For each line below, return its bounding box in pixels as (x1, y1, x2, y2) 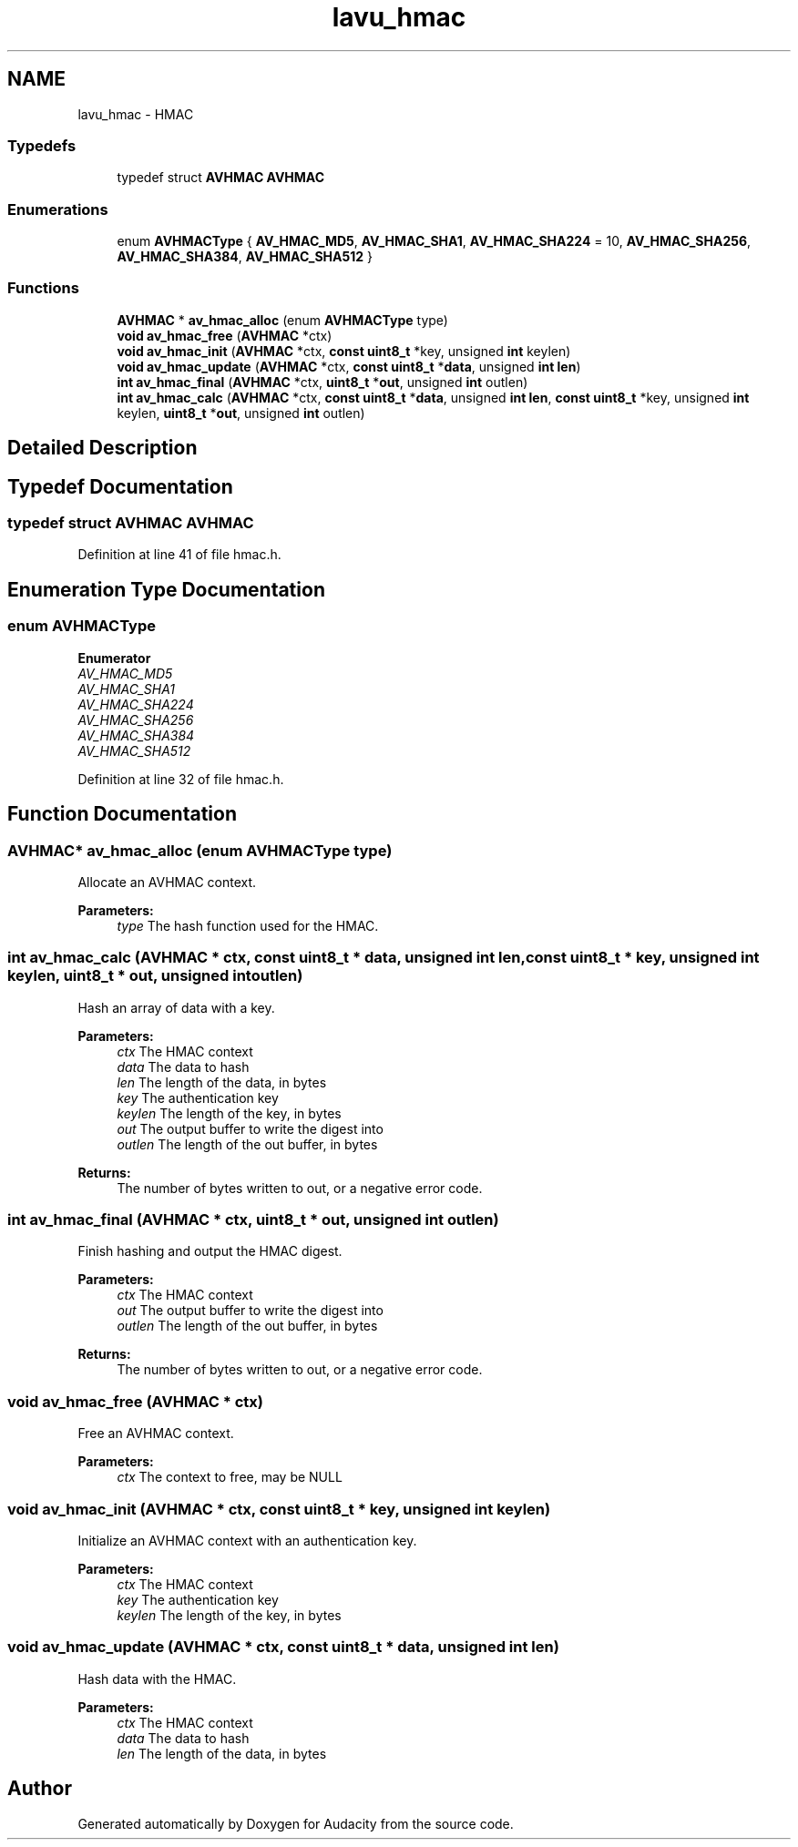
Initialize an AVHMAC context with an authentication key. (77, 1532, 417, 1548)
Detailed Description (7, 436, 198, 460)
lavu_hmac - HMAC (77, 106, 194, 122)
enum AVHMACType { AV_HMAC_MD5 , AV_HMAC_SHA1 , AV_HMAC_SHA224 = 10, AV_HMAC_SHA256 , (117, 233, 752, 250)
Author (7, 1777, 72, 1801)
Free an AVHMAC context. (77, 1425, 234, 1442)
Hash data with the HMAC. (77, 1670, 237, 1687)
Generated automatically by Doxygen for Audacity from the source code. (77, 1815, 514, 1832)
